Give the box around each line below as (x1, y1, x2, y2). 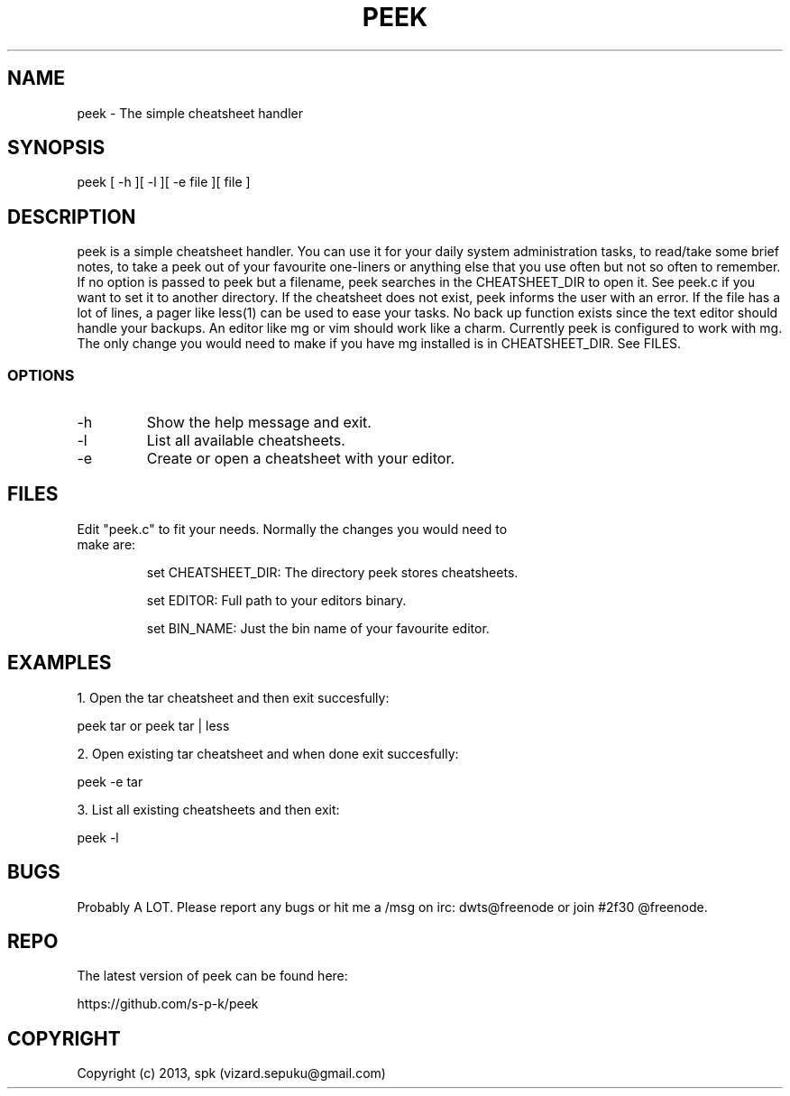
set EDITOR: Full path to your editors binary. (146, 592, 407, 608)
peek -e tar (77, 773, 143, 789)
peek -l (77, 829, 119, 845)
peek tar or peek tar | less (77, 717, 230, 733)
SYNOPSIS (7, 136, 106, 160)
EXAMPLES (7, 651, 112, 675)
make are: (77, 536, 136, 552)
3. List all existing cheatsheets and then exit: (77, 801, 340, 817)
